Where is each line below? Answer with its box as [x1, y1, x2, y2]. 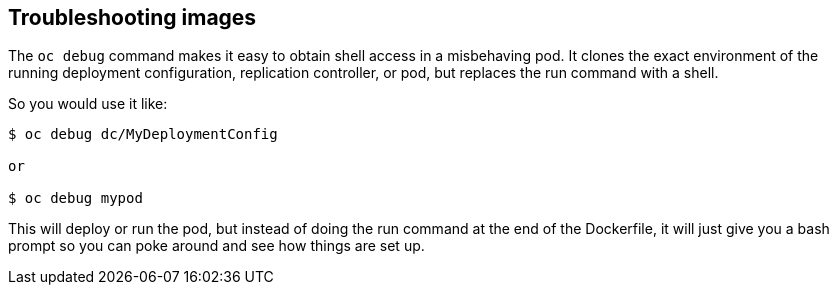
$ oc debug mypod [8, 190, 143, 207]
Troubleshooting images [8, 5, 257, 30]
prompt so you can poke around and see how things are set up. [8, 237, 425, 255]
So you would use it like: [8, 95, 168, 113]
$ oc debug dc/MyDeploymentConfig [8, 126, 278, 143]
